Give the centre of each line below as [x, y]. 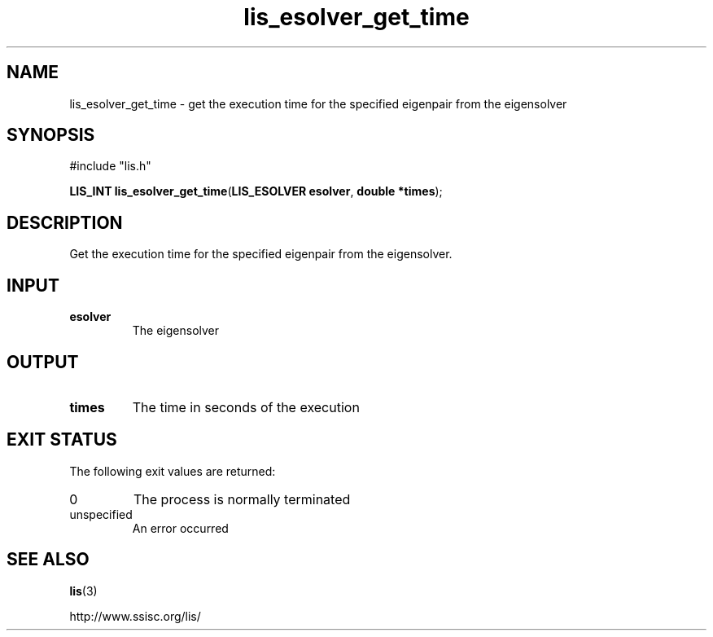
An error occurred [180, 528]
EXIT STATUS [62, 440]
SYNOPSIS [51, 135]
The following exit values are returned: [173, 471]
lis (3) [83, 591]
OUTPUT [43, 362]
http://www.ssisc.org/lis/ [135, 616]
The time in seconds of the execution [246, 407]
